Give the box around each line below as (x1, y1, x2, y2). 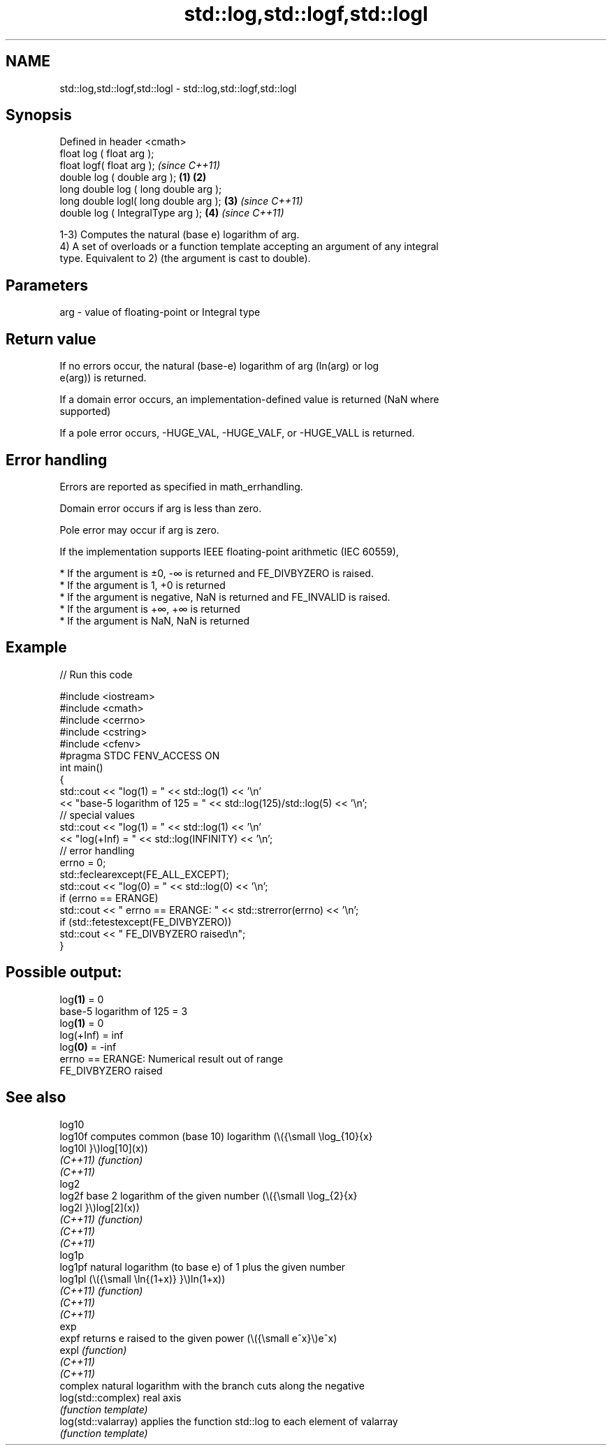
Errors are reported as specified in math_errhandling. (59, 480, 303, 493)
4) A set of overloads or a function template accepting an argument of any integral (59, 240, 439, 253)
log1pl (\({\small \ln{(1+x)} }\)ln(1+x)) (59, 1272, 226, 1285)
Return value (6, 330, 96, 348)
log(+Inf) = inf (59, 1028, 124, 1041)
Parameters (6, 276, 88, 294)
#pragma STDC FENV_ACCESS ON (59, 749, 220, 761)
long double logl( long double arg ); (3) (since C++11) (59, 195, 303, 207)
